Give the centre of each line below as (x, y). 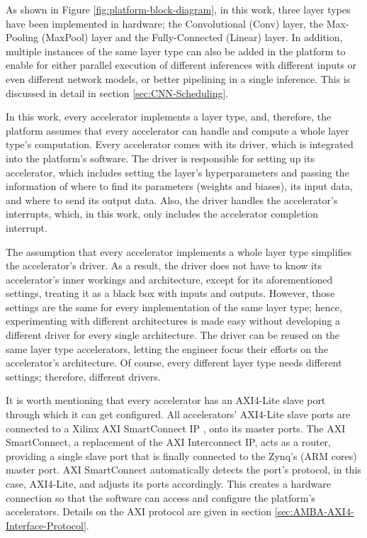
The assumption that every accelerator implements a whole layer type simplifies (179, 251)
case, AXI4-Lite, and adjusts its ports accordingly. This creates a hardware (169, 483)
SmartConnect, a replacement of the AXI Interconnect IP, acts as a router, (169, 442)
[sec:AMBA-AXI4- (314, 511)
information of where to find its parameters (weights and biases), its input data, (179, 186)
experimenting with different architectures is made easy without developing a (173, 321)
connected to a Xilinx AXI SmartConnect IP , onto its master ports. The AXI (176, 428)
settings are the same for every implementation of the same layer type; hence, (174, 307)
